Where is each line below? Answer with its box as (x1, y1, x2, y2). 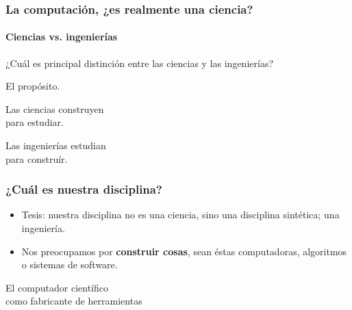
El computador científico (5, 280, 108, 294)
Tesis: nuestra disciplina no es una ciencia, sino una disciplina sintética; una (21, 207, 340, 222)
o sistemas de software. (21, 257, 118, 272)
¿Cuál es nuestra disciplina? (5, 181, 162, 198)
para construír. (5, 151, 68, 166)
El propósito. (5, 79, 60, 93)
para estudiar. (5, 115, 64, 129)
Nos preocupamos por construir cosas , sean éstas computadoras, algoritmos (21, 244, 347, 258)
